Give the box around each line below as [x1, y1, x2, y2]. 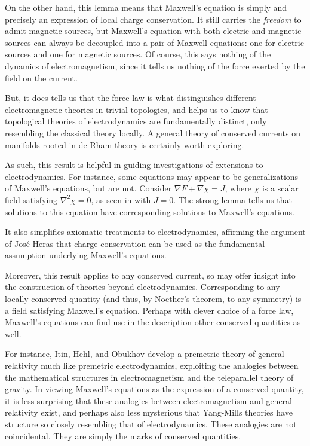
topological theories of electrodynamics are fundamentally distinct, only [5, 115, 267, 127]
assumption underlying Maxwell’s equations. [5, 249, 167, 261]
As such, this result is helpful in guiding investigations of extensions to [5, 158, 263, 171]
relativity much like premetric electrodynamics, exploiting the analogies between [5, 359, 299, 372]
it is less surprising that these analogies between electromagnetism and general [5, 394, 292, 407]
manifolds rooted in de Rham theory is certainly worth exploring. [5, 138, 244, 151]
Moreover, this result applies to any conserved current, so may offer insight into [5, 268, 296, 281]
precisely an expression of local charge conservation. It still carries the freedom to [5, 13, 302, 25]
